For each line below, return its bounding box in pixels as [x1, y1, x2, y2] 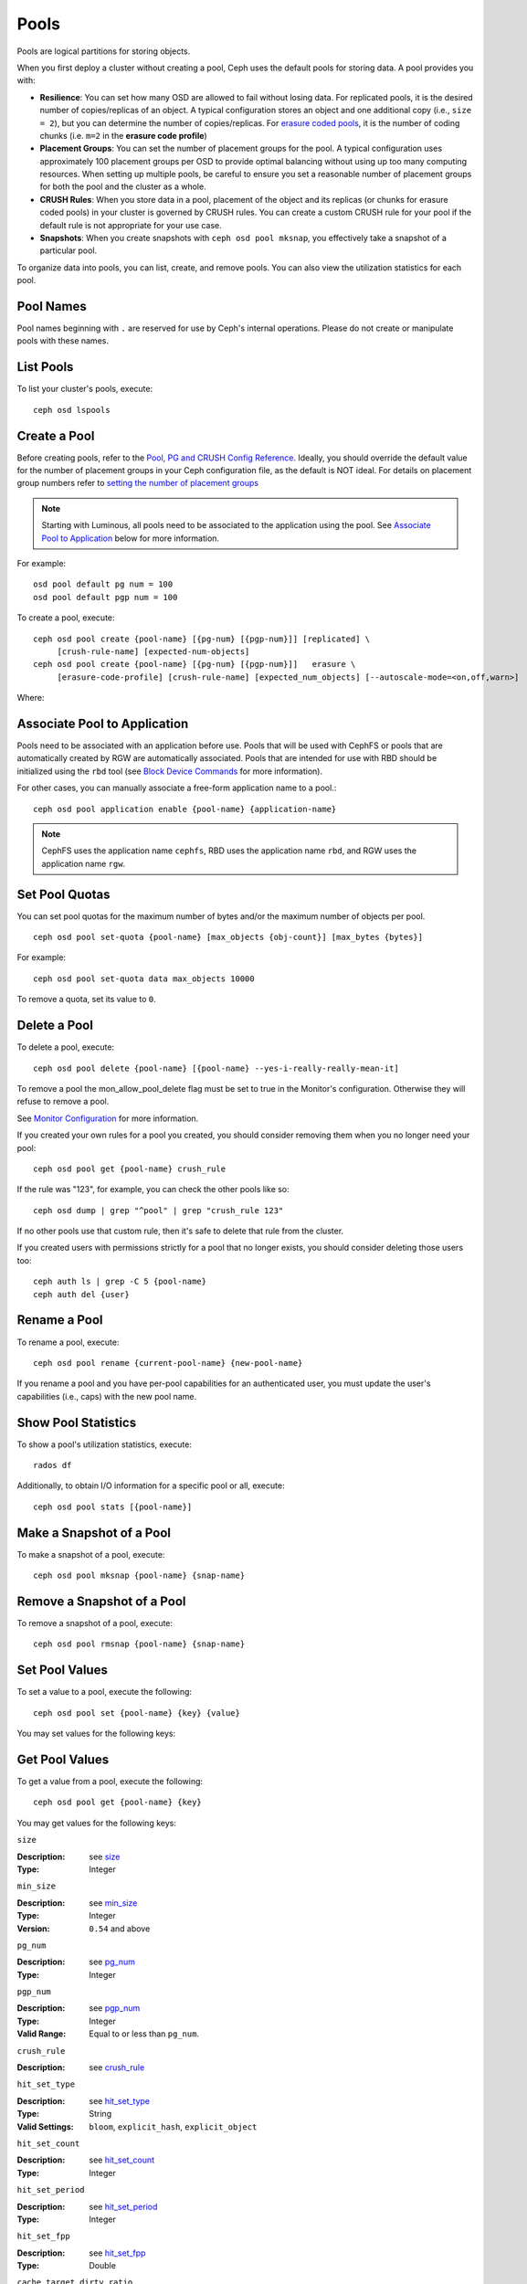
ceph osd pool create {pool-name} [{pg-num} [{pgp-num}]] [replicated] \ [33, 633, 371, 644]
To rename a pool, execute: [16, 1337, 120, 1348]
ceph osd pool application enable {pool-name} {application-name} [33, 804, 337, 814]
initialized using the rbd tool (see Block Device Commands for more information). [16, 766, 323, 777]
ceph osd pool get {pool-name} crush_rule [33, 1163, 227, 1174]
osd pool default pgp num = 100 [33, 592, 178, 602]
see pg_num [89, 1956, 136, 1968]
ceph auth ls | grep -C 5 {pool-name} [33, 1276, 207, 1287]
